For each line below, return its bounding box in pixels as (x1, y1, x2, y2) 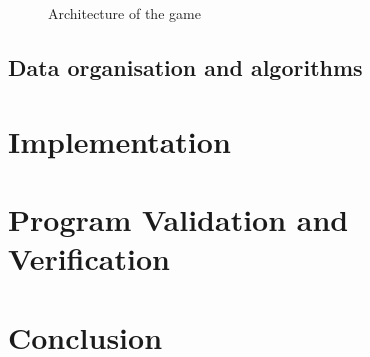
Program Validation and (8, 198, 349, 239)
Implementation (8, 120, 231, 161)
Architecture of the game (48, 3, 201, 23)
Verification (8, 238, 170, 279)
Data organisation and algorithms (8, 51, 363, 82)
